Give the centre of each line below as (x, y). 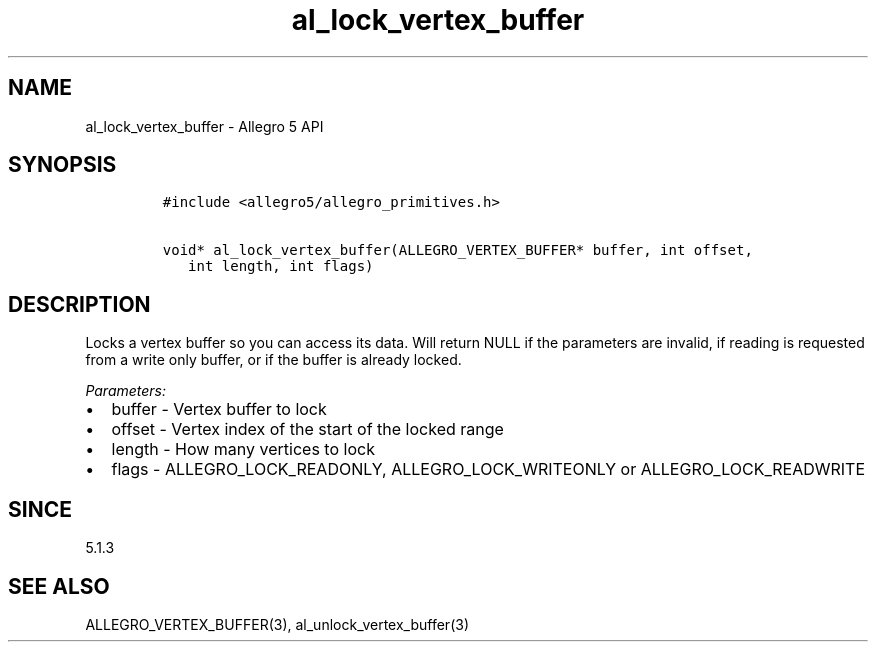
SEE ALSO (59, 586)
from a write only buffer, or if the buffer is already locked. (273, 360)
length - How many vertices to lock (243, 449)
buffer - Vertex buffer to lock (219, 409)
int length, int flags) (281, 266)
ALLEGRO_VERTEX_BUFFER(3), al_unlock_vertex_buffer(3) (277, 624)
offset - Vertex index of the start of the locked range (307, 429)
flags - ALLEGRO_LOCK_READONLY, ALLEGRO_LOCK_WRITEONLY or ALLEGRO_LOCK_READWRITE (488, 469)
